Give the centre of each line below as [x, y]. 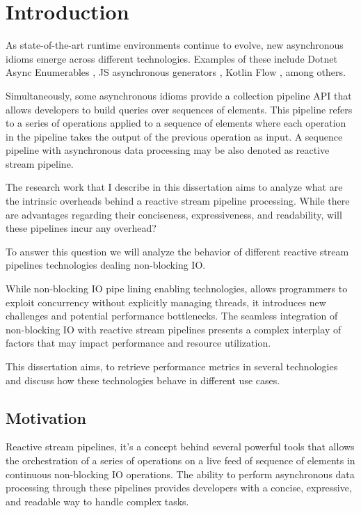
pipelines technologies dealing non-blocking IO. [106, 265]
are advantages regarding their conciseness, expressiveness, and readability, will [174, 214]
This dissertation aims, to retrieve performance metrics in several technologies [172, 366]
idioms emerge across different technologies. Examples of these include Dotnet [171, 58]
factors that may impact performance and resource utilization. [138, 343]
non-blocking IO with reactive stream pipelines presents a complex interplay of [174, 329]
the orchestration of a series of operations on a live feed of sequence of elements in [180, 460]
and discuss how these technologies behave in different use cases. [143, 380]
